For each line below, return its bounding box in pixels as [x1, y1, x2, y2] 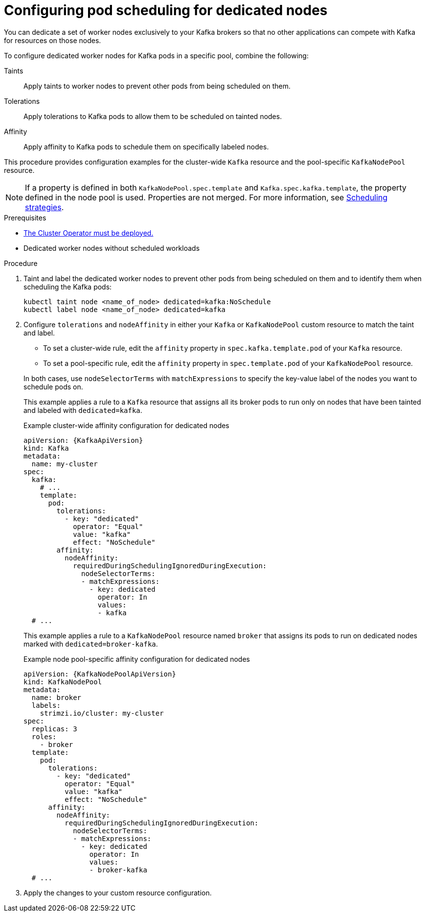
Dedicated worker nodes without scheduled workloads [23, 243, 200, 252]
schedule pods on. [23, 382, 83, 391]
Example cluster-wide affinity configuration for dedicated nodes [23, 421, 229, 430]
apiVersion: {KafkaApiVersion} [23, 436, 143, 444]
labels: [31, 701, 61, 709]
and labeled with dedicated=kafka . [23, 406, 142, 414]
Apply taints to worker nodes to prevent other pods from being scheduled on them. [23, 81, 291, 90]
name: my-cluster [31, 459, 98, 468]
